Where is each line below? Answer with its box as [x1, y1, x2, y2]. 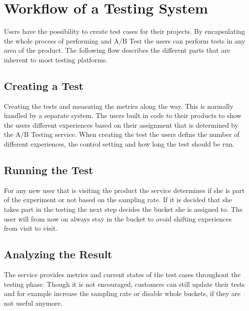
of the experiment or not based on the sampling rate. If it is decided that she [4, 194, 232, 205]
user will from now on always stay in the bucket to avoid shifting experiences [4, 213, 232, 223]
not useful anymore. [4, 297, 63, 308]
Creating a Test [4, 78, 84, 93]
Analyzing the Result [4, 247, 112, 262]
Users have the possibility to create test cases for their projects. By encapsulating [4, 26, 245, 36]
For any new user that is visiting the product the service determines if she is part [4, 185, 245, 195]
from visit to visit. [4, 223, 58, 233]
